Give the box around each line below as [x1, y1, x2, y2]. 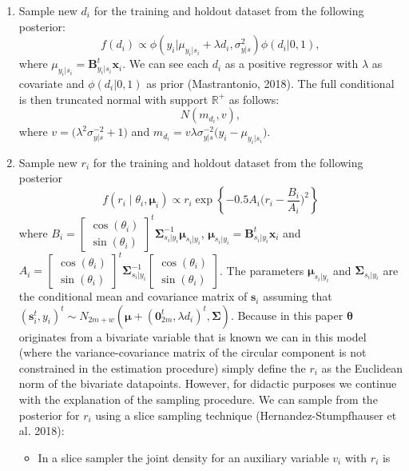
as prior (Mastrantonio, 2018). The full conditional [146, 74, 395, 91]
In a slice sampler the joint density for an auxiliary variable [38, 449, 329, 465]
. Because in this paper [230, 306, 343, 323]
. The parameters [220, 261, 304, 278]
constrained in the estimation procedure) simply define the [18, 359, 306, 376]
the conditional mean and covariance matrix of [18, 288, 248, 305]
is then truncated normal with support [18, 90, 208, 107]
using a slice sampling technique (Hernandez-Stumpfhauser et [95, 406, 397, 423]
